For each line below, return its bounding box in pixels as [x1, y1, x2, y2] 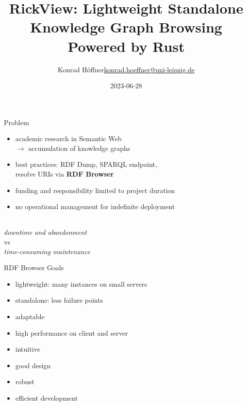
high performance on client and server [15, 327, 128, 338]
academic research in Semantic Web [15, 133, 122, 144]
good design [15, 360, 51, 370]
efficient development [15, 392, 78, 403]
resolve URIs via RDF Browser [15, 169, 114, 179]
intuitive [15, 344, 40, 354]
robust [15, 376, 34, 387]
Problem [4, 117, 29, 127]
